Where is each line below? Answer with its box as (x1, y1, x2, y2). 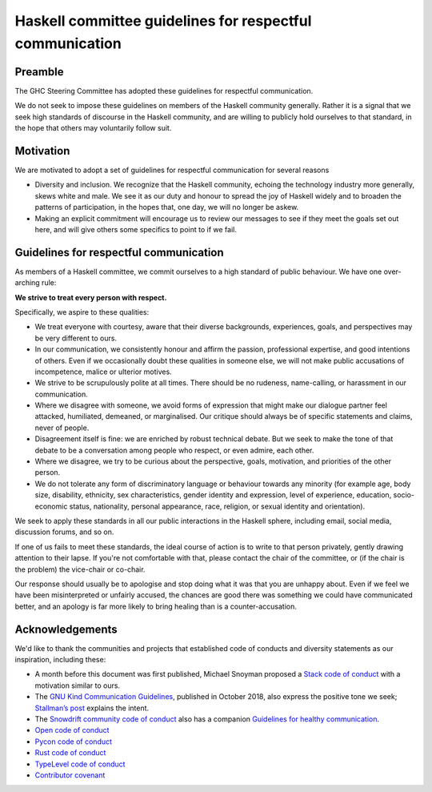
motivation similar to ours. (34, 681, 120, 690)
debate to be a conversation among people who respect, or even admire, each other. (34, 445, 314, 455)
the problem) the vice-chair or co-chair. (14, 565, 146, 574)
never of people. (34, 423, 90, 432)
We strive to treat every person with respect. (14, 292, 167, 302)
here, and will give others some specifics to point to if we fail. (34, 224, 238, 234)
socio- (393, 490, 415, 500)
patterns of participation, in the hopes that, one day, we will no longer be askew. (34, 203, 299, 212)
